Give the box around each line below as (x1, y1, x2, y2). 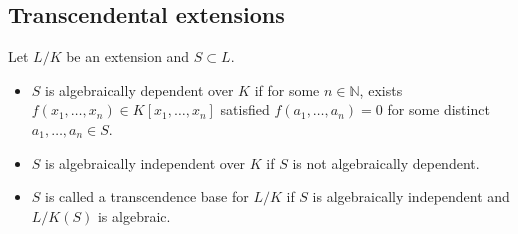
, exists (359, 79, 403, 100)
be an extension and (66, 46, 190, 67)
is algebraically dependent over (45, 79, 234, 100)
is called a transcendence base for (45, 186, 249, 207)
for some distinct (387, 99, 490, 120)
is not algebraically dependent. (292, 152, 480, 173)
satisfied (220, 99, 270, 120)
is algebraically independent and (312, 186, 510, 207)
